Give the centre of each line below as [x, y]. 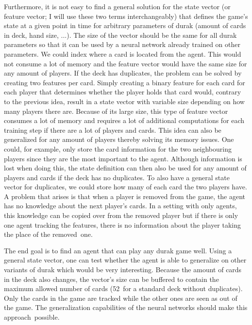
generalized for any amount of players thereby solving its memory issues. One [119, 139]
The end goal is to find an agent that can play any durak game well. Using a [118, 250]
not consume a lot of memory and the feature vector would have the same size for [126, 63]
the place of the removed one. [48, 234]
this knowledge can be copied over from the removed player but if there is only [121, 215]
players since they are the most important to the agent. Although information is [123, 158]
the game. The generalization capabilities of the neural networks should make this [126, 307]
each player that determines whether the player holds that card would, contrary [123, 92]
